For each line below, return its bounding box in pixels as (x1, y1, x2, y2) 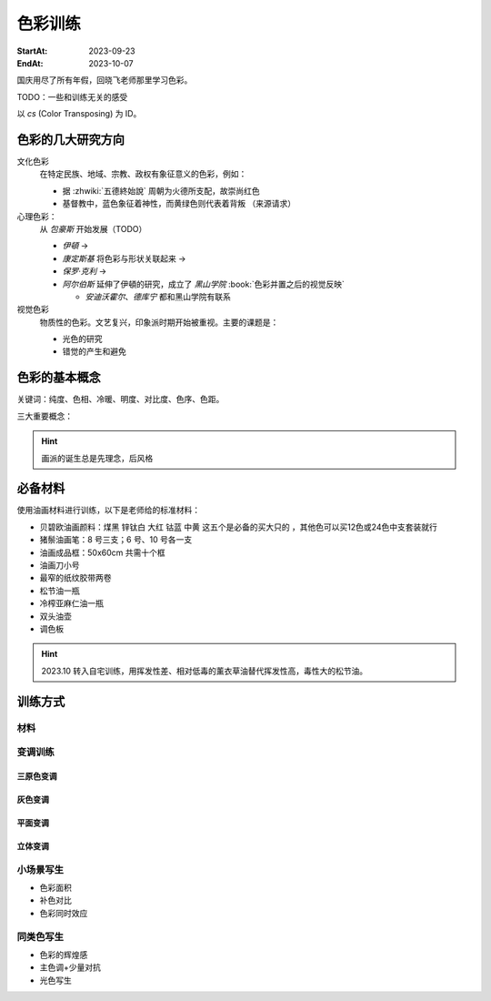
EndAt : (16, 57, 44, 68)
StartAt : (16, 45, 48, 56)
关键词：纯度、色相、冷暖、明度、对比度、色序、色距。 (16, 394, 225, 405)
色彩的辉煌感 (39, 949, 88, 960)
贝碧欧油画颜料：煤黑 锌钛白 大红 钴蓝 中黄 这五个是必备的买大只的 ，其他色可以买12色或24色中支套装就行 (39, 521, 438, 532)
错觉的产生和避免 (62, 346, 126, 357)
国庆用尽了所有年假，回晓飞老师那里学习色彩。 (16, 75, 193, 86)
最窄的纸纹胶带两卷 (39, 572, 112, 583)
